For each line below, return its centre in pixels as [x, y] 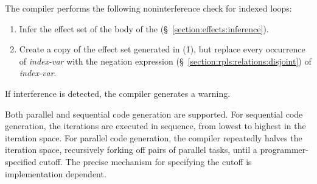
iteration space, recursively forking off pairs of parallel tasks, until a [131, 150]
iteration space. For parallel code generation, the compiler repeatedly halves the [154, 137]
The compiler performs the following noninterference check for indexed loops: [148, 8]
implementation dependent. [56, 173]
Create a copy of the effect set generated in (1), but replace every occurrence [162, 49]
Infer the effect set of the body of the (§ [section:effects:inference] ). [144, 28]
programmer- [284, 150]
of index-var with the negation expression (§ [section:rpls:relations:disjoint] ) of [165, 61]
